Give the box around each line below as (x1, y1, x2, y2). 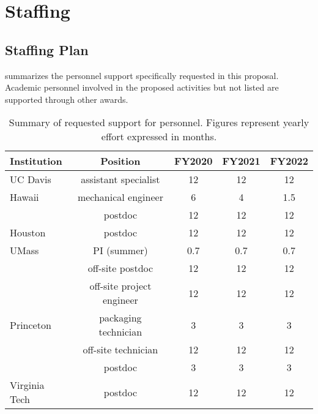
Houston (10, 225, 46, 240)
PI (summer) (93, 243, 148, 258)
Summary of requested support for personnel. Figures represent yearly (9, 115, 309, 130)
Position (100, 154, 141, 168)
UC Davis (10, 172, 51, 187)
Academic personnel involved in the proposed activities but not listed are (5, 81, 279, 94)
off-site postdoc (87, 261, 153, 276)
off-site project (89, 279, 152, 293)
